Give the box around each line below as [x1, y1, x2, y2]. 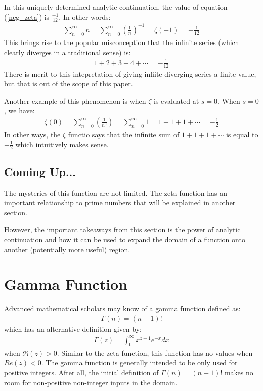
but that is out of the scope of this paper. [4, 78, 133, 89]
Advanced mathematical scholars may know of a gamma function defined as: [4, 303, 241, 314]
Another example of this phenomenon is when [4, 95, 146, 106]
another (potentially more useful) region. [4, 244, 130, 254]
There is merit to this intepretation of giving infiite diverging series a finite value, [4, 68, 256, 79]
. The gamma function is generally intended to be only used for [41, 357, 238, 368]
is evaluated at [154, 95, 199, 106]
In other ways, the [4, 128, 61, 139]
